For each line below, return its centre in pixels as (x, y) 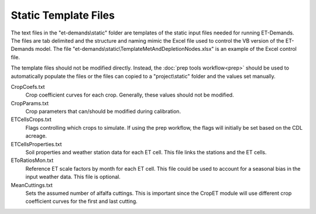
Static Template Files (63, 15)
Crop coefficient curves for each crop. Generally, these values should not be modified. (130, 95)
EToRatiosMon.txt (32, 160)
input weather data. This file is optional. (73, 177)
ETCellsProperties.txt (36, 144)
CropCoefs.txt (28, 87)
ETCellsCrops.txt (31, 119)
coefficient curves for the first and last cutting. (81, 201)
